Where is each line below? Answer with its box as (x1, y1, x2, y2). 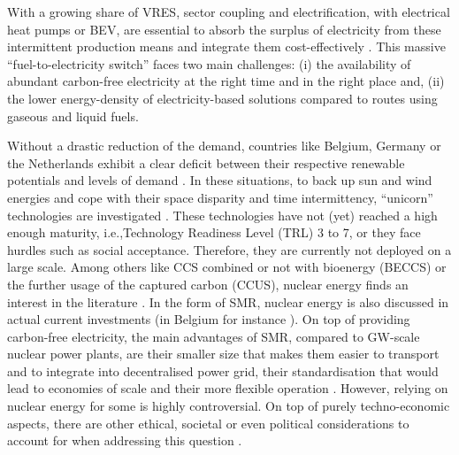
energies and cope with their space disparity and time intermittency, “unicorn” (7, 188, 433, 206)
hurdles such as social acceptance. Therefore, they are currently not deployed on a (7, 240, 452, 258)
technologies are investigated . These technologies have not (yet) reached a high (7, 205, 438, 224)
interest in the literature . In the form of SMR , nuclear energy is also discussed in (7, 292, 449, 311)
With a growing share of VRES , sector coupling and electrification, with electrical (7, 3, 450, 20)
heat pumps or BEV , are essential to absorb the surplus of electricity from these (7, 19, 441, 38)
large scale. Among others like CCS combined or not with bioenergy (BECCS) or (7, 258, 447, 276)
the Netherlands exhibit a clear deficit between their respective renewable (7, 153, 405, 172)
